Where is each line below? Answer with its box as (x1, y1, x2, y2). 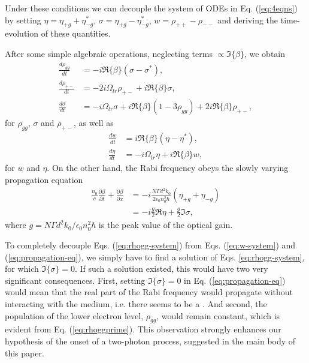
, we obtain (244, 47, 286, 59)
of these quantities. (41, 27, 111, 40)
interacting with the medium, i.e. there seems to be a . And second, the (5, 297, 267, 310)
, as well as (74, 116, 114, 128)
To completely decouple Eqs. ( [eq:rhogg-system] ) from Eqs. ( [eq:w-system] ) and (5, 238, 296, 251)
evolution (5, 27, 39, 40)
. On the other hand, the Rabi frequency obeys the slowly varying (47, 161, 289, 173)
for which (5, 262, 39, 275)
